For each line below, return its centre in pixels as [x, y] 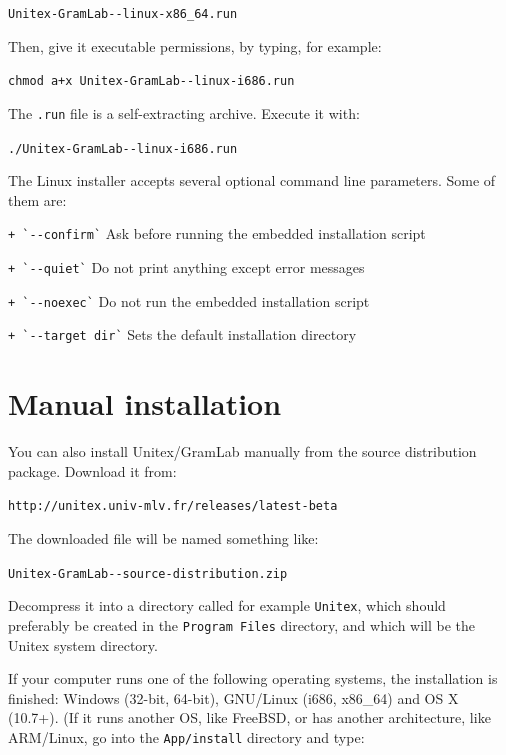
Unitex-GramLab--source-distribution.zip [148, 573]
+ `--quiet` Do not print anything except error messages [186, 267]
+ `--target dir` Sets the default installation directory [182, 334]
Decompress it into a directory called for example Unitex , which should [227, 605]
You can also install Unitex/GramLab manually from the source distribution [242, 451]
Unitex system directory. [83, 644]
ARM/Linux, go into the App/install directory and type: [186, 736]
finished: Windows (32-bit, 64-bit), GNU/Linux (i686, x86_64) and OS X [233, 697]
